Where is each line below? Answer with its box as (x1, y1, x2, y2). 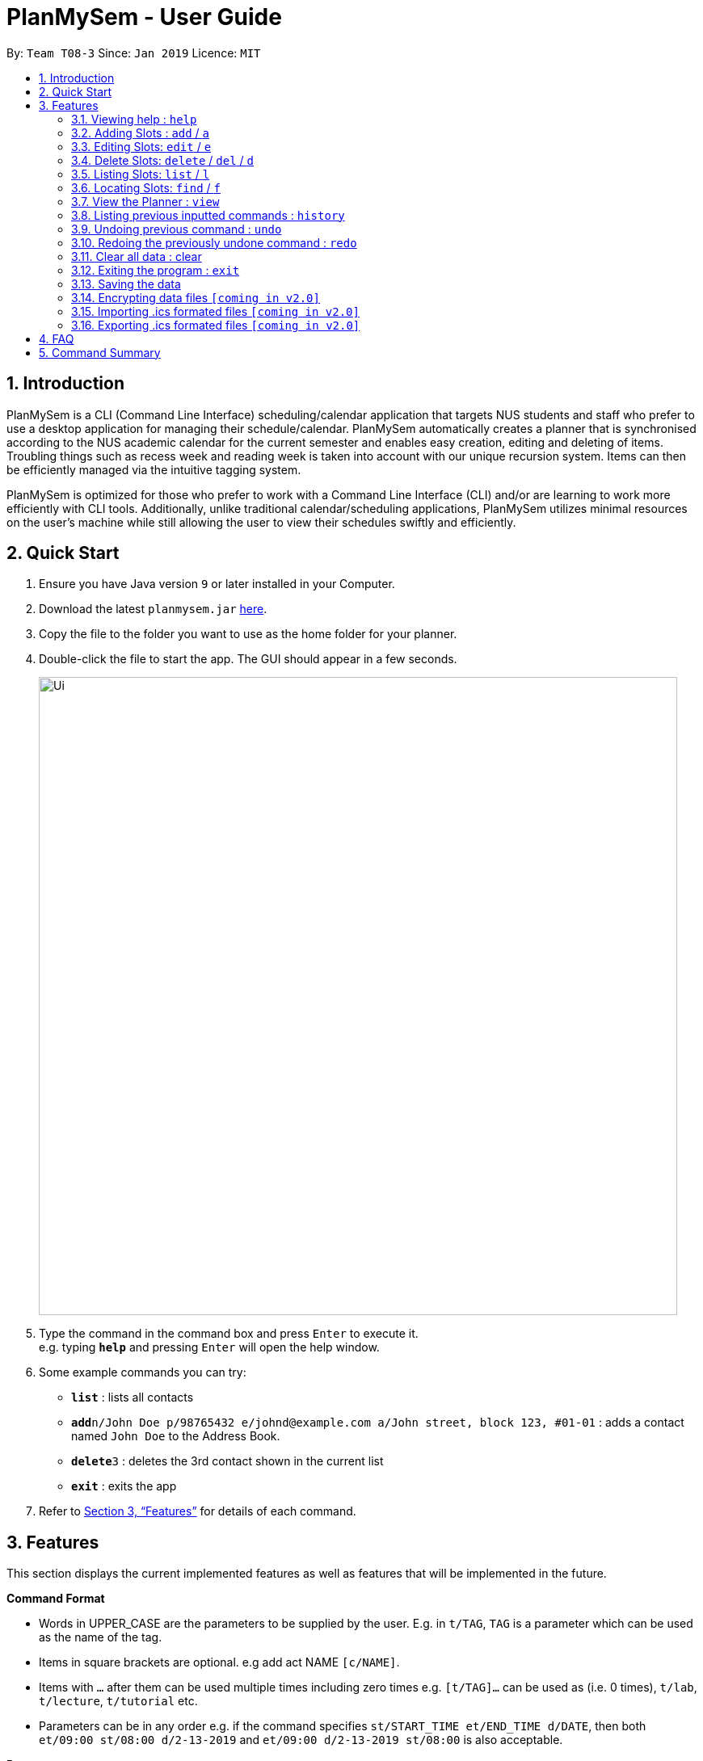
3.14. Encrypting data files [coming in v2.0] (71, 290, 320, 305)
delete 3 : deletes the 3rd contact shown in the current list (71, 1454, 384, 1469)
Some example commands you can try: (39, 1365, 246, 1380)
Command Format (6, 1591, 105, 1606)
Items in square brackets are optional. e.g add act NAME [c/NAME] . (39, 1655, 400, 1670)
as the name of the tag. (39, 1630, 162, 1645)
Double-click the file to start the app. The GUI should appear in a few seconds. (39, 652, 457, 666)
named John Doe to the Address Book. (71, 1429, 280, 1444)
